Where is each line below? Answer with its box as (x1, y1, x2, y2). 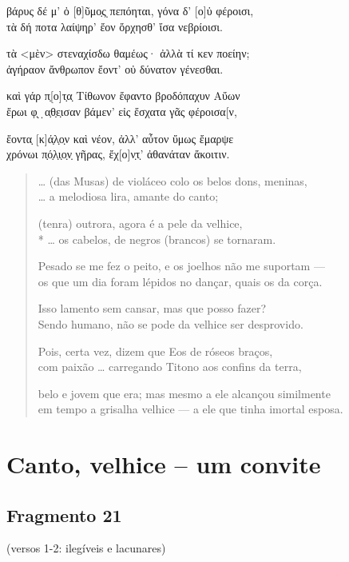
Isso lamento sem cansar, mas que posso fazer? (38, 300, 267, 317)
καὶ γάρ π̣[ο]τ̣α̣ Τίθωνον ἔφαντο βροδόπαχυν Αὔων (6, 87, 240, 104)
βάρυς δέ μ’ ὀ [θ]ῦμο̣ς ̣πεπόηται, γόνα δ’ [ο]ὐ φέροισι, (6, 2, 254, 18)
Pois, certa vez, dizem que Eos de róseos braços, (38, 342, 273, 359)
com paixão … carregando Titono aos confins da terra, (38, 358, 302, 375)
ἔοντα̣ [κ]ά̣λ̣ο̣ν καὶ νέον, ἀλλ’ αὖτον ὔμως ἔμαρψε (6, 130, 234, 146)
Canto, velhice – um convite (6, 448, 321, 480)
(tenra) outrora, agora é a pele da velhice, (38, 214, 243, 231)
